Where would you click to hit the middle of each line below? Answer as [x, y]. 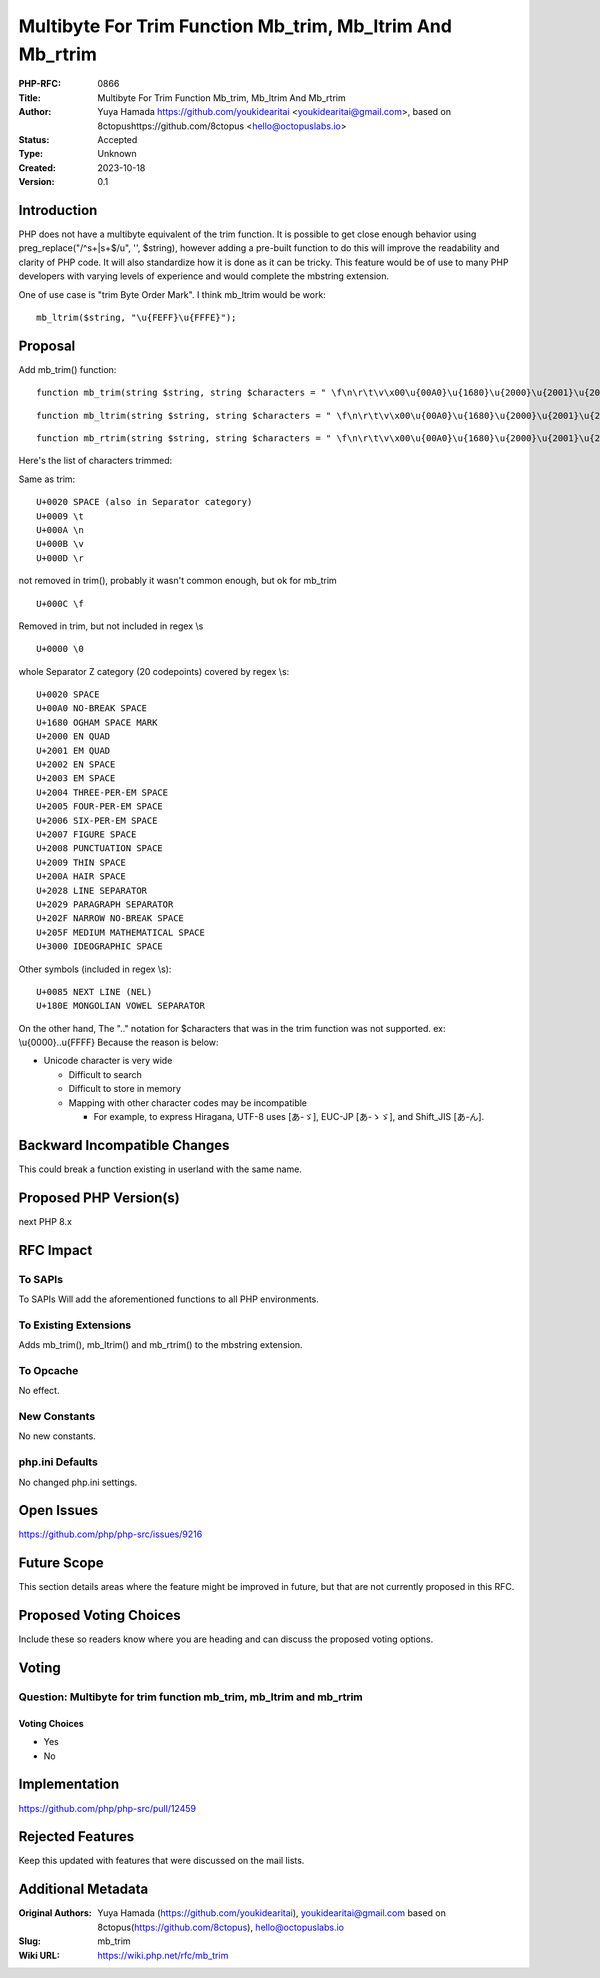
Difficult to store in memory [125, 1089]
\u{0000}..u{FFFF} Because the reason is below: [118, 1042]
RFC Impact [55, 1250]
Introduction [58, 210]
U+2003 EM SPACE [76, 778]
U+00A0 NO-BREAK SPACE [92, 708]
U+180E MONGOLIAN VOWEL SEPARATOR [120, 1006]
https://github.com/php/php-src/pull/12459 [107, 1808]
